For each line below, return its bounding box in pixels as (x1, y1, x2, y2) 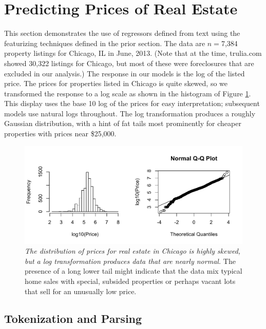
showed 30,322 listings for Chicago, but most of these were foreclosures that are (4, 57, 254, 68)
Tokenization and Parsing (4, 311, 142, 326)
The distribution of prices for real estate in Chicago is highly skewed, (25, 245, 241, 256)
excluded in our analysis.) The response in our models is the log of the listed (4, 68, 245, 78)
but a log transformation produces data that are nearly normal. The (25, 255, 236, 266)
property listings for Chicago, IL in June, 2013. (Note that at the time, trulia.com (4, 48, 262, 58)
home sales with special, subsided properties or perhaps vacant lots (25, 275, 236, 286)
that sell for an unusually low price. (25, 285, 137, 296)
